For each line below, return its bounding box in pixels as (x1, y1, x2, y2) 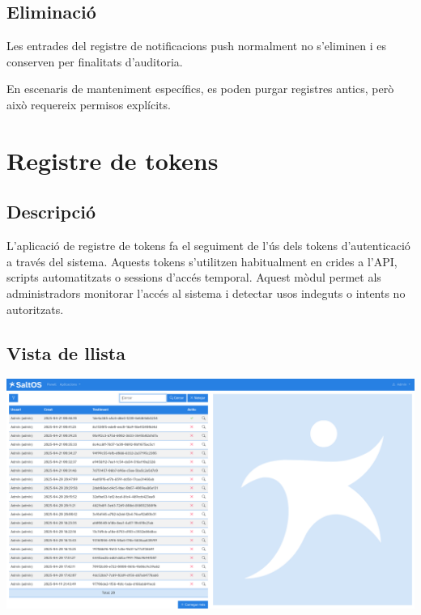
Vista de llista (6, 340, 125, 365)
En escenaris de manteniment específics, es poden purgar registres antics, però (6, 80, 394, 97)
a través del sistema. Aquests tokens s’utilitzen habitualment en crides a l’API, (6, 252, 398, 269)
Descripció (6, 199, 96, 224)
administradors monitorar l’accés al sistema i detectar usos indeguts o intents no (6, 284, 406, 301)
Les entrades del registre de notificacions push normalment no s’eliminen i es (6, 37, 387, 54)
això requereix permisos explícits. (6, 95, 171, 112)
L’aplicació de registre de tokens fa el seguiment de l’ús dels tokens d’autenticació (6, 237, 410, 254)
